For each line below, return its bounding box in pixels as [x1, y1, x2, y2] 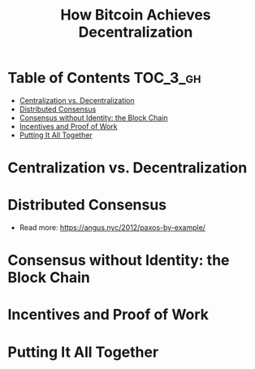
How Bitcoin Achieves [59, 6, 212, 24]
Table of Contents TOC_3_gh [7, 69, 201, 87]
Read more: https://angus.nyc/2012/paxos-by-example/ [19, 223, 206, 232]
